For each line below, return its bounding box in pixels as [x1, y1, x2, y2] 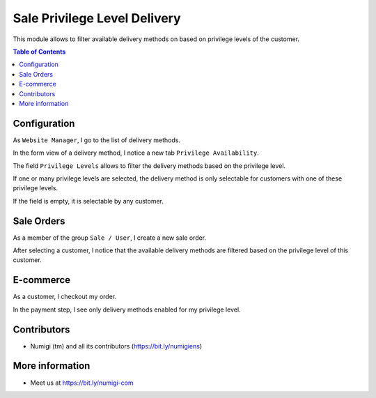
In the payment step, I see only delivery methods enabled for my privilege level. [13, 305, 241, 314]
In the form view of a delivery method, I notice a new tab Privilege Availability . [13, 148, 259, 157]
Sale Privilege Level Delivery [13, 10, 181, 26]
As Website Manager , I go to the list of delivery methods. [13, 136, 181, 144]
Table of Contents [13, 47, 66, 56]
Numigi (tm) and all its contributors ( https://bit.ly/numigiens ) [30, 342, 203, 350]
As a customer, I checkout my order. [13, 293, 117, 301]
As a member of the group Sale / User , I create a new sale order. [13, 234, 207, 242]
